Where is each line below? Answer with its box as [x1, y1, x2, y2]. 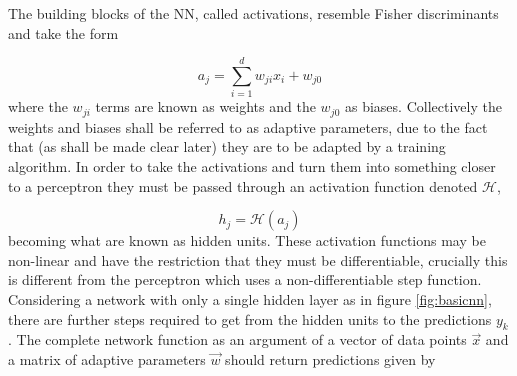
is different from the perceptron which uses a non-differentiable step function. [8, 269, 482, 290]
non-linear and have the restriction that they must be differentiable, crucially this [8, 249, 508, 270]
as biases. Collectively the [344, 96, 502, 117]
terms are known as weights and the [95, 96, 316, 117]
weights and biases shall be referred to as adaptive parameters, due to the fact [8, 116, 488, 137]
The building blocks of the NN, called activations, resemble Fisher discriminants [8, 3, 499, 23]
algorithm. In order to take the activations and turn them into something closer [8, 155, 496, 176]
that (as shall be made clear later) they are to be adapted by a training [8, 136, 446, 157]
